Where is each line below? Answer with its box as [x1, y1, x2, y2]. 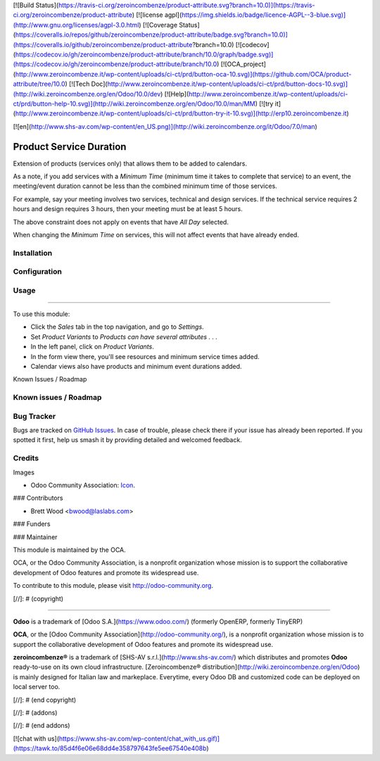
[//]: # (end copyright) [13, 696, 77, 704]
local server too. [13, 683, 61, 691]
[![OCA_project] [220, 60, 267, 68]
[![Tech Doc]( [69, 80, 108, 88]
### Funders [13, 520, 51, 528]
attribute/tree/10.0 [13, 80, 65, 88]
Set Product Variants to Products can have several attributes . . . [30, 332, 218, 341]
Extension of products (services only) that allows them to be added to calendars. [13, 159, 248, 168]
